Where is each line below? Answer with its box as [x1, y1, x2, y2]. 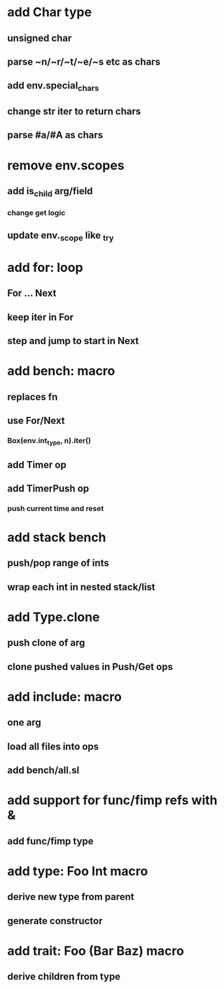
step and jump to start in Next [7, 334, 139, 347]
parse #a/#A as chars [7, 129, 104, 141]
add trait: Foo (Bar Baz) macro [7, 943, 184, 959]
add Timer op [7, 458, 66, 470]
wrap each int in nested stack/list [7, 581, 155, 593]
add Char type [7, 4, 92, 20]
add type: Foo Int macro [7, 863, 148, 879]
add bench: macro [7, 363, 115, 379]
